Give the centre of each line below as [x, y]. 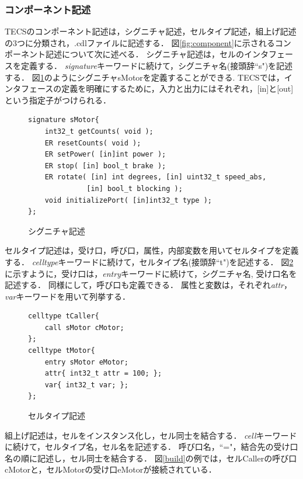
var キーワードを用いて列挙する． [68, 296]
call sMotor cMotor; [84, 327]
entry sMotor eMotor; [86, 362]
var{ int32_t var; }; [86, 385]
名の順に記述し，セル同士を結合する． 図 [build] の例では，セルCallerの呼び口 [151, 458]
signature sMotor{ [64, 120]
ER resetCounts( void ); [93, 143]
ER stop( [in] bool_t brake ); [105, 166]
